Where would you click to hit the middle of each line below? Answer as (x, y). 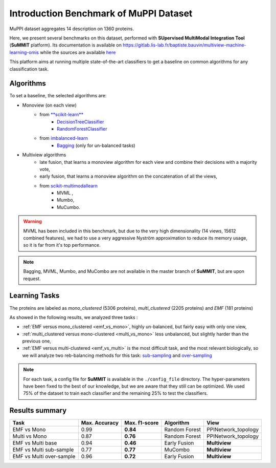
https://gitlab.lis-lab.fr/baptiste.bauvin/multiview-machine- (185, 45)
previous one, (37, 341)
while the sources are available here (78, 52)
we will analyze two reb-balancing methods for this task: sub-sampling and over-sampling (117, 355)
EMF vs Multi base (35, 443)
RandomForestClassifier (82, 129)
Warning (32, 221)
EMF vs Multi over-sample (44, 457)
